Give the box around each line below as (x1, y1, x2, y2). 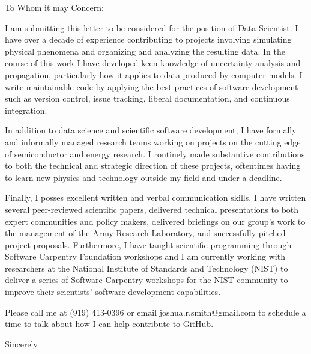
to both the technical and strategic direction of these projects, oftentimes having (5, 159, 301, 172)
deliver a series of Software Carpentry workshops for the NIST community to (5, 273, 288, 286)
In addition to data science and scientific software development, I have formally (5, 124, 297, 136)
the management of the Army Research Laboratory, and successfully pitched (5, 227, 286, 239)
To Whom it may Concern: (5, 1, 104, 13)
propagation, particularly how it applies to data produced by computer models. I (5, 68, 303, 81)
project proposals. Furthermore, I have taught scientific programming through (5, 238, 292, 251)
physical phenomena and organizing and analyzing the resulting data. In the (5, 44, 285, 57)
